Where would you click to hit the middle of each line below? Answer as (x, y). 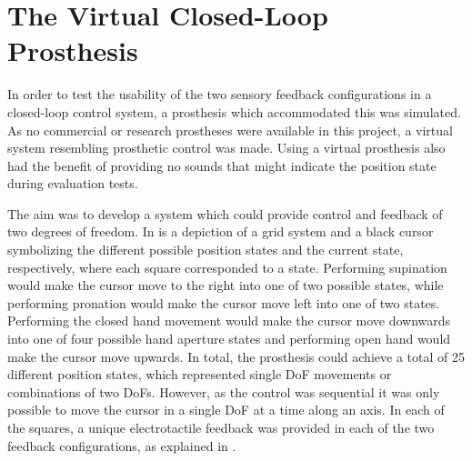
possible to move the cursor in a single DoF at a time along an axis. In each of (226, 410)
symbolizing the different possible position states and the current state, (206, 250)
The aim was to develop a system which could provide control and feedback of (225, 213)
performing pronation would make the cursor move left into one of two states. (224, 302)
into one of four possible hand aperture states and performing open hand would (229, 339)
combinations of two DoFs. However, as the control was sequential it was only (224, 391)
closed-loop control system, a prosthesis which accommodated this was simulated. (234, 111)
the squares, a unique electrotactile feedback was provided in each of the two (221, 427)
